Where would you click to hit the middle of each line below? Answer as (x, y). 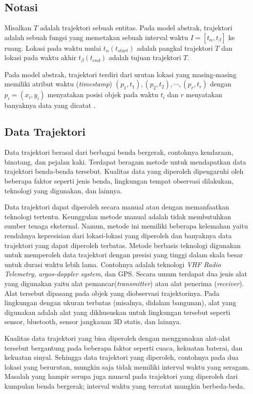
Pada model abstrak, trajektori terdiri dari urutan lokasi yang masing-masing (120, 74)
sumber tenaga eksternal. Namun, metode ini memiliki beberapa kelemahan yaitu (126, 226)
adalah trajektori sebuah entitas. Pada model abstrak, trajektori (136, 28)
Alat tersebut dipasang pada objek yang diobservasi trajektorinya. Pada (112, 293)
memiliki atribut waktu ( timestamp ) (58, 84)
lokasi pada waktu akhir (41, 57)
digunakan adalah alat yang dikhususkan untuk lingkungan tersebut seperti (117, 312)
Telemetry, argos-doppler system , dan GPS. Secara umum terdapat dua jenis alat (126, 274)
